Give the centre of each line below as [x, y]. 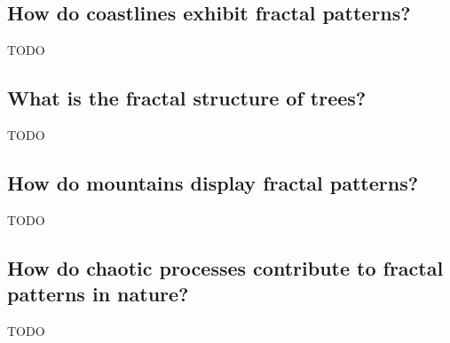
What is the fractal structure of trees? [187, 98]
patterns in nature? [98, 294]
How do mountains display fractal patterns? [213, 182]
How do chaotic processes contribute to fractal [225, 267]
